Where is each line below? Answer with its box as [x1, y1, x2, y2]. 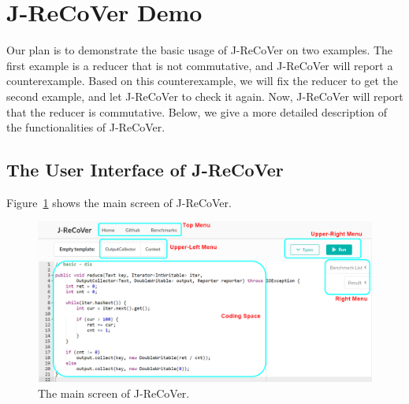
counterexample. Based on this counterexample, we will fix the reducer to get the [6, 72, 399, 89]
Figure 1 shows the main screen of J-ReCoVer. [6, 194, 232, 210]
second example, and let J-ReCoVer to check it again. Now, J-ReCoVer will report [6, 87, 403, 104]
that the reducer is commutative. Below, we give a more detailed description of [6, 103, 388, 120]
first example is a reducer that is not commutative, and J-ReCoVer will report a [6, 57, 393, 73]
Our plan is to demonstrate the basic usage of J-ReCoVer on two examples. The [6, 42, 393, 58]
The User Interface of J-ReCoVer [6, 158, 284, 182]
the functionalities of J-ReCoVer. [6, 119, 165, 135]
